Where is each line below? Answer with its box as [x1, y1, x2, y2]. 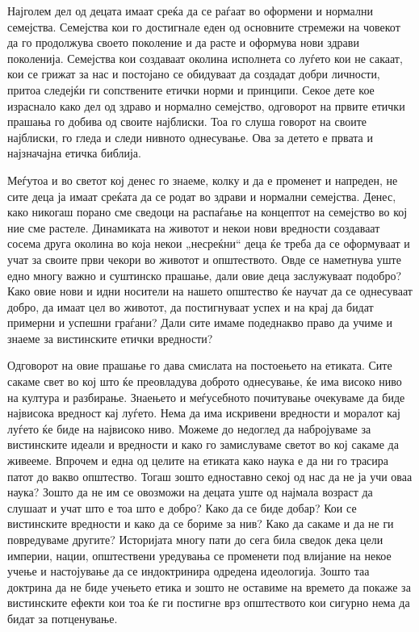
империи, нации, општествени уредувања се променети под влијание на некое [7, 546, 392, 563]
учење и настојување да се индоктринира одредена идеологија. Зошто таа [7, 563, 370, 580]
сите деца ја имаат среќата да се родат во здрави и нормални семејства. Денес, [7, 187, 396, 204]
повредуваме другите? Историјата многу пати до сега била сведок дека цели [7, 531, 383, 547]
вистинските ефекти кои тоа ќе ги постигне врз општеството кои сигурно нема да [7, 594, 410, 611]
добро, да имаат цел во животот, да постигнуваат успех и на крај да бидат [7, 298, 374, 315]
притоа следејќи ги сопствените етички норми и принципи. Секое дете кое [7, 81, 375, 98]
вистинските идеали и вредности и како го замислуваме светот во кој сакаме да [7, 436, 399, 453]
